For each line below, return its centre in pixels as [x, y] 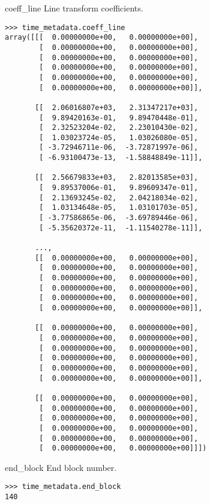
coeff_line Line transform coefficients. [74, 8]
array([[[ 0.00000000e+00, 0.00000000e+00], [102, 38]
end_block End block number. [61, 467]
